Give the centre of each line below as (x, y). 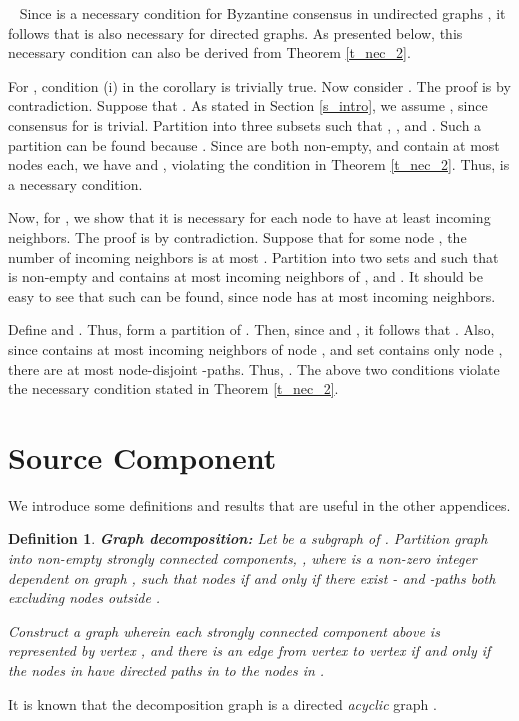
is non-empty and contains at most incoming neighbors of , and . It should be (245, 276)
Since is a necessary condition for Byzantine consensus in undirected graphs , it (262, 13)
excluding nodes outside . (84, 597)
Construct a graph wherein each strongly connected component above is (224, 630)
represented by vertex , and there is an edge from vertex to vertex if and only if (249, 650)
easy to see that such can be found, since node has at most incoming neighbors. (252, 295)
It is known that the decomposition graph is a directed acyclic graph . (222, 703)
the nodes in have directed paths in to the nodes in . (166, 669)
